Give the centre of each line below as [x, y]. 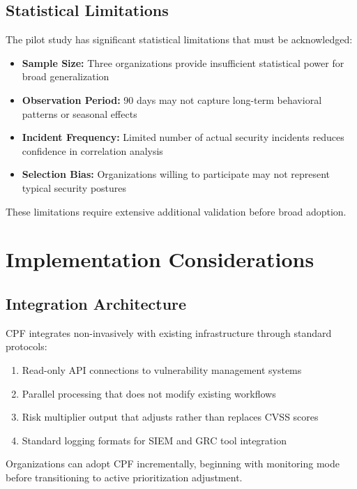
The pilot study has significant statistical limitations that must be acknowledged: [179, 39]
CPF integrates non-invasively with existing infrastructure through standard [169, 332]
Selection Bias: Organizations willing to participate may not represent [176, 174]
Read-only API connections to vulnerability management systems [162, 369]
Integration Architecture [96, 303]
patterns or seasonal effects [79, 113]
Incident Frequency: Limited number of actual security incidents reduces [183, 137]
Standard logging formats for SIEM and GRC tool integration [154, 440]
